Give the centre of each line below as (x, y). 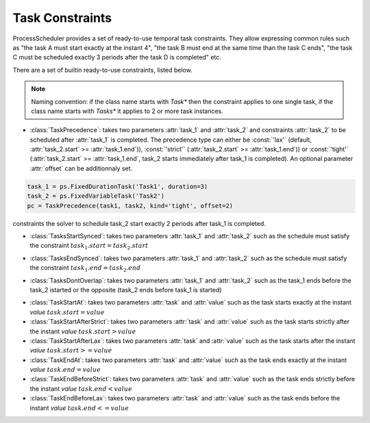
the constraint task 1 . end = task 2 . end (85, 268)
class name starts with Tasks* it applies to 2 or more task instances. (127, 111)
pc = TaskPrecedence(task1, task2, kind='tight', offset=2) (130, 206)
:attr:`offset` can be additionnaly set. (81, 168)
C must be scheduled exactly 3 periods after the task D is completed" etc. (117, 57)
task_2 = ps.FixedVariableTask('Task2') (96, 196)
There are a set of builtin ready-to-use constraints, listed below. (102, 70)
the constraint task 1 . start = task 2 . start (89, 246)
